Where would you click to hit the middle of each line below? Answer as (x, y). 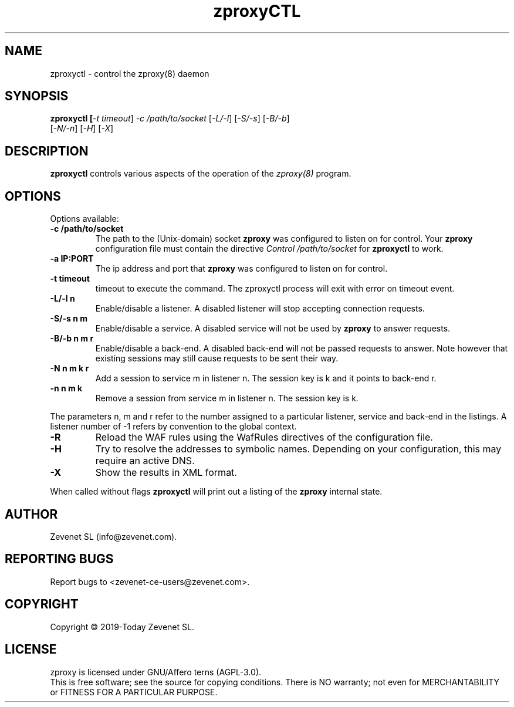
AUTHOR (31, 514)
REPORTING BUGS (59, 559)
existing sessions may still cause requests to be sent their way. (217, 358)
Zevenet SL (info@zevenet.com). (114, 536)
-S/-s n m (69, 319)
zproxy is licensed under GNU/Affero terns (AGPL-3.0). (156, 672)
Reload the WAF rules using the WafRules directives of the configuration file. (264, 437)
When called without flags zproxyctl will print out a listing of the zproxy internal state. (216, 492)
